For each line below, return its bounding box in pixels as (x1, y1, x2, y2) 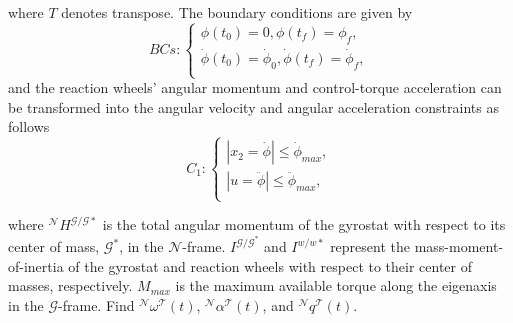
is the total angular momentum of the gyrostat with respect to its (102, 214, 506, 235)
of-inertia (8, 255, 64, 276)
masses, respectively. (8, 275, 133, 296)
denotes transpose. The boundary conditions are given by (61, 2, 413, 22)
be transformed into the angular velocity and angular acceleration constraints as (8, 96, 499, 117)
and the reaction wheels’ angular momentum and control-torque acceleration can (8, 77, 502, 97)
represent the (330, 236, 411, 257)
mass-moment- (414, 236, 504, 257)
